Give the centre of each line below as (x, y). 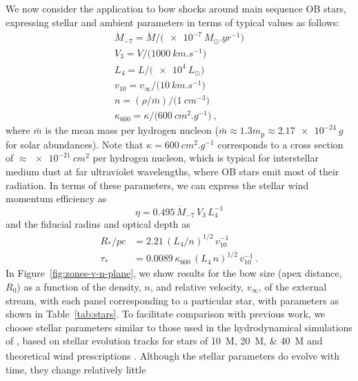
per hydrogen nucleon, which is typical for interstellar (206, 158)
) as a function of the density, (79, 286)
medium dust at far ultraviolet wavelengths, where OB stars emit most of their (172, 171)
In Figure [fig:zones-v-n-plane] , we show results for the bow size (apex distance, (174, 273)
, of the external (293, 286)
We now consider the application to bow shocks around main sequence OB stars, (176, 8)
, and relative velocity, (197, 286)
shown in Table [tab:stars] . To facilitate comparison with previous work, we (166, 314)
